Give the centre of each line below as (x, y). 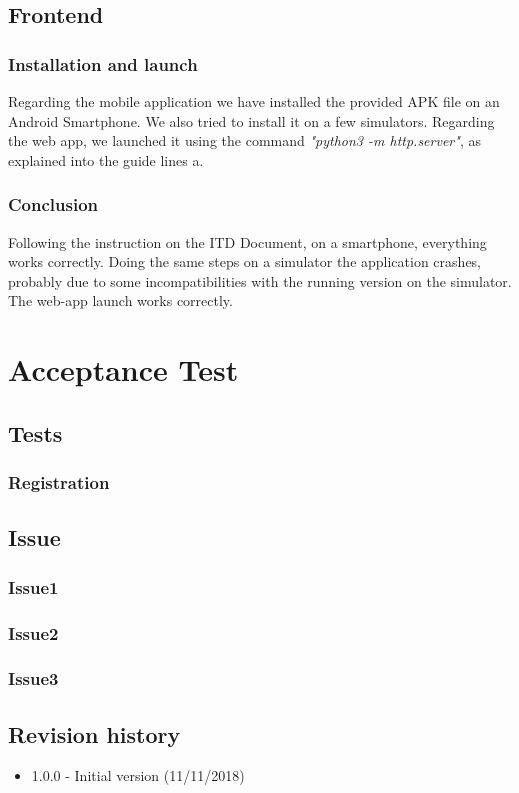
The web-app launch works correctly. (120, 300)
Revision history (94, 733)
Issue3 (33, 678)
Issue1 (33, 586)
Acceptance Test (123, 369)
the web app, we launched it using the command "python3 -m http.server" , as (244, 140)
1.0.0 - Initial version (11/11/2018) (138, 775)
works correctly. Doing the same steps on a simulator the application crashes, (245, 261)
